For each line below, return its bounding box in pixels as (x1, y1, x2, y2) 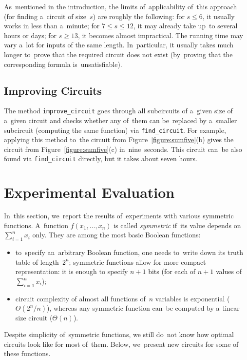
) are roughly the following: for (93, 11, 185, 21)
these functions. (4, 348, 51, 359)
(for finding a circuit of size (4, 11, 86, 21)
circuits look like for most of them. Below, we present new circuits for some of (4, 339, 239, 349)
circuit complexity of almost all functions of (15, 293, 146, 303)
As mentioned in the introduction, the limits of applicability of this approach (4, 1, 237, 11)
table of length (15, 256, 59, 267)
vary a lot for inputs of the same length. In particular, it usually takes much (4, 40, 234, 50)
